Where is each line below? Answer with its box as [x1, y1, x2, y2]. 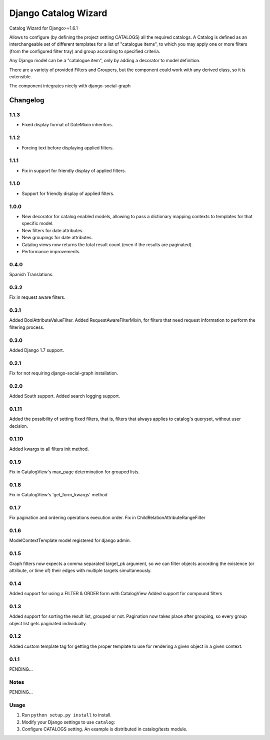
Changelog [9, 96, 44, 105]
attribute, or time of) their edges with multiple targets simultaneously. [9, 567, 152, 574]
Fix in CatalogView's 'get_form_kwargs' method [9, 492, 107, 498]
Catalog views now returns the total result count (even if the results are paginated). [21, 241, 193, 248]
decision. [9, 423, 28, 429]
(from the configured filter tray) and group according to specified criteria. [9, 48, 160, 54]
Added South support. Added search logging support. [9, 393, 120, 399]
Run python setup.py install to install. [21, 712, 112, 718]
